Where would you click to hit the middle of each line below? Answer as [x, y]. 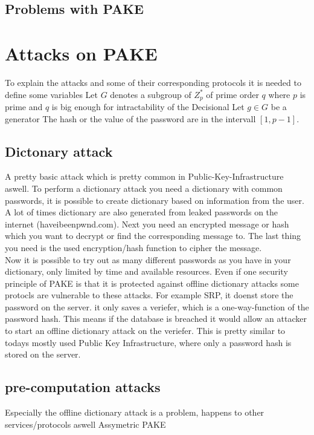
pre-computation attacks [83, 387]
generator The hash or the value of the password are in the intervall [130, 118]
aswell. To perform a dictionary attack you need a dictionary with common [144, 188]
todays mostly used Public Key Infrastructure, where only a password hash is [148, 342]
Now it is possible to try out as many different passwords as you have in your [148, 259]
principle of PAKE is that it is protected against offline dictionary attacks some [152, 283]
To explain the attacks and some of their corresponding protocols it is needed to [153, 82]
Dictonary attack [59, 151]
